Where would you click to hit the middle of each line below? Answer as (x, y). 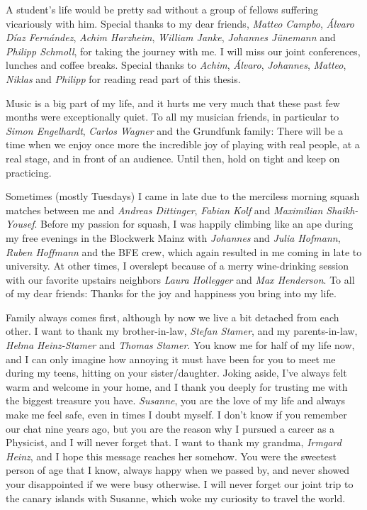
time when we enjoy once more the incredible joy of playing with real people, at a (183, 144)
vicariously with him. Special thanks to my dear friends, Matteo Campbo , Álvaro (180, 23)
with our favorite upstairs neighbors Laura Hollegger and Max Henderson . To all (180, 279)
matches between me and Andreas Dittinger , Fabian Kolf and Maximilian (164, 210)
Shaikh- (342, 210)
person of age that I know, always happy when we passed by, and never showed (177, 470)
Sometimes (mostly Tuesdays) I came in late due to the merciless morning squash (183, 196)
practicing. (29, 172)
